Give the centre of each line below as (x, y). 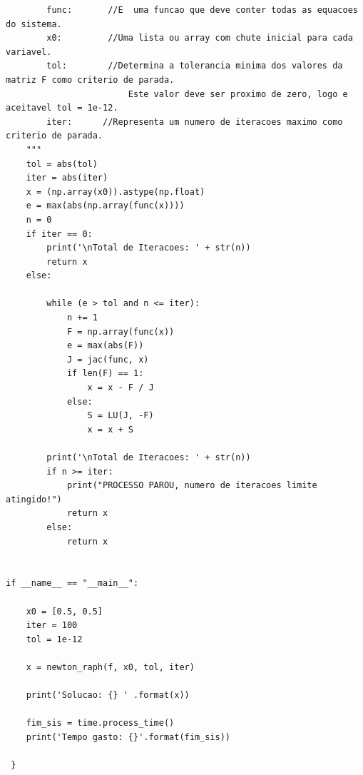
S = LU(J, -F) (121, 416)
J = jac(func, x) (108, 359)
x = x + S (110, 429)
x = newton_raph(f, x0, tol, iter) (110, 667)
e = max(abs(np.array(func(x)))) (105, 206)
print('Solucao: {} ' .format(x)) (108, 695)
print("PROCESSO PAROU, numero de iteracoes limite (192, 486)
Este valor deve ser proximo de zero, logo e (238, 94)
